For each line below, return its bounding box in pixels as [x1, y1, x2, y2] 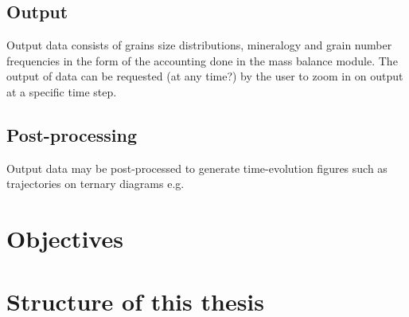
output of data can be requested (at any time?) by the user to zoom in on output [6, 68, 403, 84]
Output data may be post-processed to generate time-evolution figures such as [6, 159, 388, 176]
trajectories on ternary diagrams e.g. [6, 175, 185, 192]
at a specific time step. [6, 83, 117, 100]
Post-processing [6, 122, 138, 147]
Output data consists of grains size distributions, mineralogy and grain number [6, 37, 392, 53]
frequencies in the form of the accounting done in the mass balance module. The [6, 52, 398, 68]
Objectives [6, 222, 123, 255]
